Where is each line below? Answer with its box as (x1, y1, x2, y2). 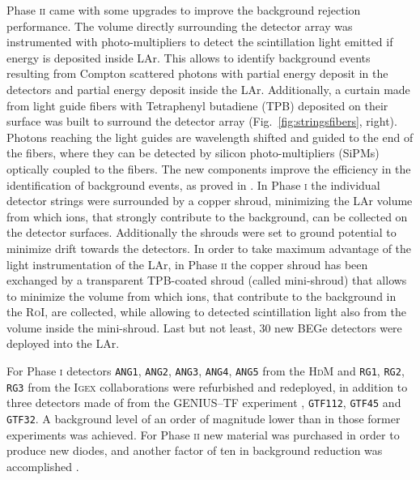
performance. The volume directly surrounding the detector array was (6, 17, 353, 34)
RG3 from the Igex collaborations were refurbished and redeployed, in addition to (6, 378, 408, 395)
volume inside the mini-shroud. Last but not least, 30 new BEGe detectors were (6, 319, 402, 336)
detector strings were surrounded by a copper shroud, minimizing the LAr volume (6, 192, 413, 209)
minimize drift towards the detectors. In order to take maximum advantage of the (6, 239, 412, 256)
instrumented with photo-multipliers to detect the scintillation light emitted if (6, 33, 393, 50)
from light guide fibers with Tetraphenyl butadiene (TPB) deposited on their (6, 96, 388, 114)
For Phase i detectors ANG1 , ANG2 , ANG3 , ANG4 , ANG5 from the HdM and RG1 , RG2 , (6, 362, 405, 379)
